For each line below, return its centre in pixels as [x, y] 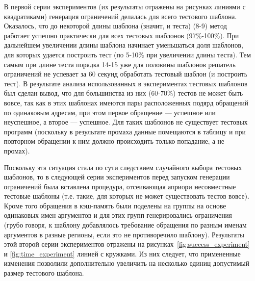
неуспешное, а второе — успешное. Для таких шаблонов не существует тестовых [126, 122]
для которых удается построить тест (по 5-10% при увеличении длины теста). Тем [127, 54]
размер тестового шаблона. [44, 273]
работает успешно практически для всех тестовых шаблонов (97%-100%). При [122, 35]
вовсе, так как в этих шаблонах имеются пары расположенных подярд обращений [126, 102]
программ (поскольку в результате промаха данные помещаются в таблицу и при [125, 131]
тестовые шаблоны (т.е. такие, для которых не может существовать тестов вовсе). [127, 196]
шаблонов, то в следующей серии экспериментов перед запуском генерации [117, 177]
